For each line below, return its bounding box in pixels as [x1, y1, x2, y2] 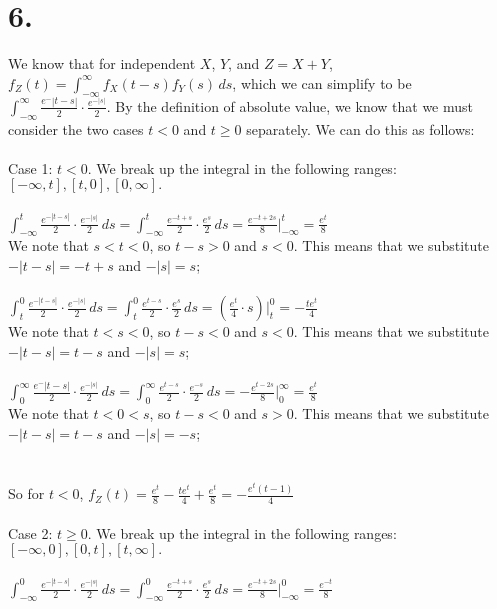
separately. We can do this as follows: [246, 118, 475, 139]
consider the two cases [8, 118, 144, 139]
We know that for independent [8, 53, 196, 74]
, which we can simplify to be [232, 72, 412, 93]
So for [8, 483, 45, 504]
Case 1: [8, 157, 53, 178]
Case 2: [8, 522, 53, 543]
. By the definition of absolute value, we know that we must [106, 95, 473, 116]
